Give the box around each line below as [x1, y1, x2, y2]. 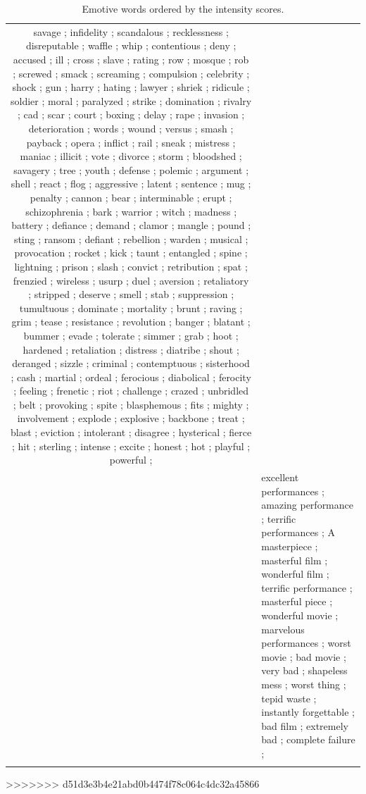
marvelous [261, 621, 305, 636]
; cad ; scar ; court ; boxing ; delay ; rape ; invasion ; [17, 107, 245, 122]
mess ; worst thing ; [261, 677, 346, 691]
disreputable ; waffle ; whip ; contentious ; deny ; [25, 38, 236, 53]
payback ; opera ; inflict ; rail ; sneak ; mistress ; [26, 135, 236, 149]
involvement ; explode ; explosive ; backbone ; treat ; [17, 411, 245, 426]
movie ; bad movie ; [261, 649, 346, 664]
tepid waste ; [261, 690, 317, 705]
